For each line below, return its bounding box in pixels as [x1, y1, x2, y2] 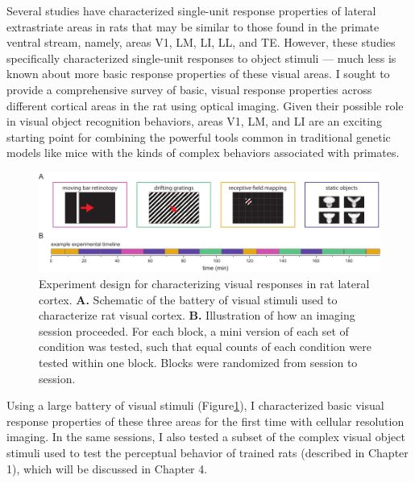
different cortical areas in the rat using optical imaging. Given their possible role [6, 97, 404, 114]
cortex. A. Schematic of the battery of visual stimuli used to [39, 291, 338, 308]
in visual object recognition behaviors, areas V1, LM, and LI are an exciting [6, 113, 382, 130]
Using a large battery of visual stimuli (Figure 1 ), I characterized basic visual [6, 397, 384, 414]
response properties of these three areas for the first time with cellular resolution [6, 412, 405, 429]
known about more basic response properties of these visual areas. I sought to [6, 65, 390, 82]
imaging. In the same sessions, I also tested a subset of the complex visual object [6, 428, 405, 445]
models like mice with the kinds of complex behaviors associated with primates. [6, 144, 400, 161]
